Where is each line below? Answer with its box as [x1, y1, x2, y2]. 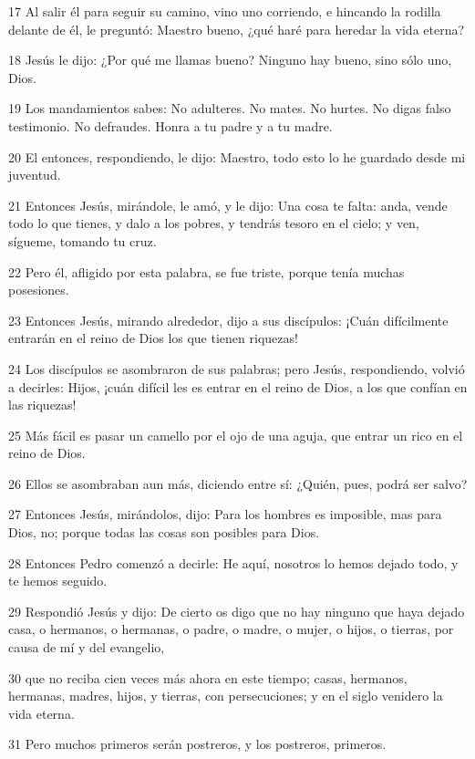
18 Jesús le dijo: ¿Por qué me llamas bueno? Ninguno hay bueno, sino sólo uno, [8, 50, 452, 69]
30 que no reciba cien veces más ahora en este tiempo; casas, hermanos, [8, 668, 408, 687]
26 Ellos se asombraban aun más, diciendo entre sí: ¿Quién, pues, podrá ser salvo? [8, 473, 468, 493]
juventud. [8, 165, 61, 184]
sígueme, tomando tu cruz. [8, 231, 157, 250]
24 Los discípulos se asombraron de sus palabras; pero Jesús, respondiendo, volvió [8, 359, 465, 378]
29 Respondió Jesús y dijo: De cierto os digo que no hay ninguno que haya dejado [8, 601, 465, 620]
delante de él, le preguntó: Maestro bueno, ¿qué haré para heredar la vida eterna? [8, 19, 465, 38]
